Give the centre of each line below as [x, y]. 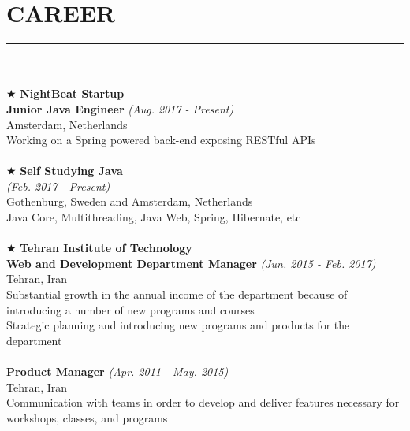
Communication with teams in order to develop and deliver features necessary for [203, 402]
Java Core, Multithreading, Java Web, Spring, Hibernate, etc [154, 217]
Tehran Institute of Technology [106, 248]
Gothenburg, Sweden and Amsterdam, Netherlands [130, 201]
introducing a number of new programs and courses [130, 309]
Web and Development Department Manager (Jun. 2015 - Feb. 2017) [191, 263]
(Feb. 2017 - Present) [58, 186]
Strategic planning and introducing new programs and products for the [178, 325]
